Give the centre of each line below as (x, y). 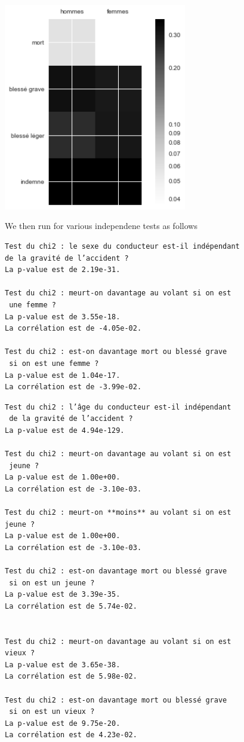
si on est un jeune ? (52, 583)
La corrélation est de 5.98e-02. (71, 677)
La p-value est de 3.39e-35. (63, 595)
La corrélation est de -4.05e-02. (73, 329)
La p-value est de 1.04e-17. (63, 375)
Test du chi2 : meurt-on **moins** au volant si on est (118, 513)
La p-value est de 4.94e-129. (65, 430)
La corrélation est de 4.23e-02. (71, 735)
